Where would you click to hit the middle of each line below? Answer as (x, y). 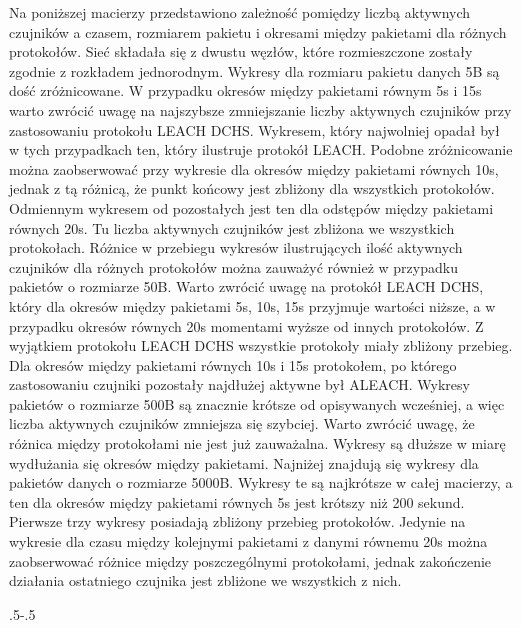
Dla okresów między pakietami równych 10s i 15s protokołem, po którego (233, 364)
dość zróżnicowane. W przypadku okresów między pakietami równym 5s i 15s (245, 90)
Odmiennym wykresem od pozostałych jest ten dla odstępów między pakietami (251, 207)
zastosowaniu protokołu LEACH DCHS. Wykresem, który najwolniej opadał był (254, 129)
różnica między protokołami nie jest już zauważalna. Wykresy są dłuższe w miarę (257, 443)
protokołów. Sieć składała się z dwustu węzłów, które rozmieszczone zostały (241, 51)
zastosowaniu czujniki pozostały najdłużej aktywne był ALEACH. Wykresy (239, 384)
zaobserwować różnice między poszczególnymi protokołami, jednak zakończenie (250, 560)
